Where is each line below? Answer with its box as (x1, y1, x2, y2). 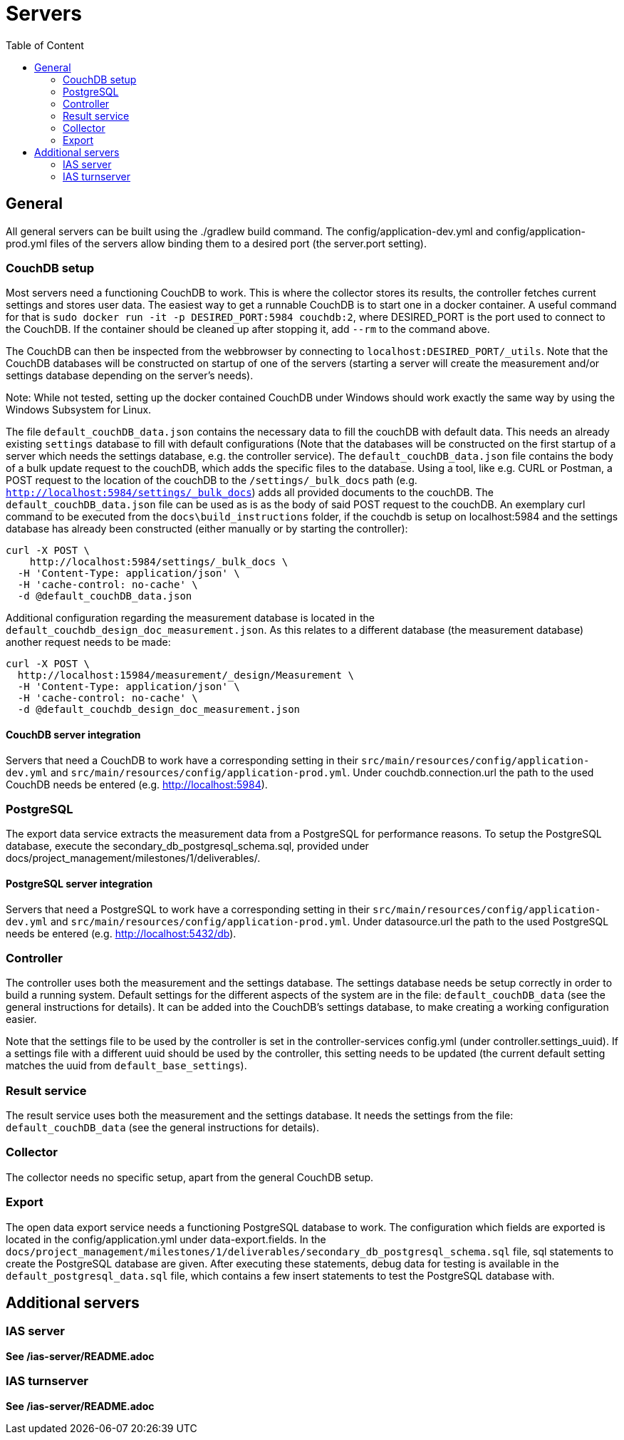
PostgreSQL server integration (6, 877, 153, 890)
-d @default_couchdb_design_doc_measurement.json (17, 704, 301, 716)
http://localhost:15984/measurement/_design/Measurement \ (17, 669, 354, 682)
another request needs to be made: (6, 636, 171, 649)
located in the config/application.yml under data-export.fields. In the (6, 1233, 326, 1245)
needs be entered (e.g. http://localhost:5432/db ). (6, 927, 236, 940)
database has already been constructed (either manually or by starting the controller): (6, 523, 408, 535)
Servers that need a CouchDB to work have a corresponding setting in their (6, 754, 359, 766)
